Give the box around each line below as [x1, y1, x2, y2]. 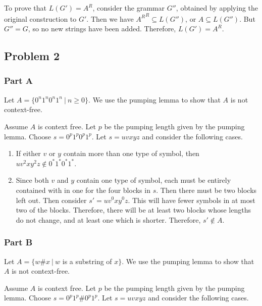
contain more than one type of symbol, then [63, 148, 199, 159]
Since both [16, 175, 49, 185]
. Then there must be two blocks [156, 184, 257, 195]
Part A [4, 74, 33, 87]
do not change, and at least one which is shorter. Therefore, [16, 214, 201, 225]
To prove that [4, 3, 47, 13]
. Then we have [86, 13, 134, 24]
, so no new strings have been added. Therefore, [28, 23, 176, 34]
